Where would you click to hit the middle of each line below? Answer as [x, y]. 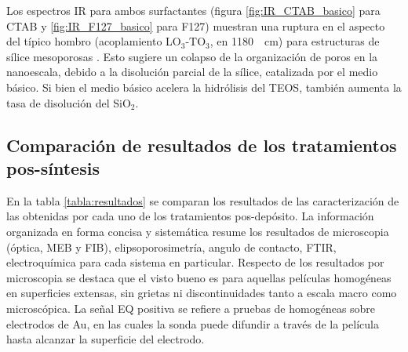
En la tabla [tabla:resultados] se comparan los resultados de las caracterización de [203, 200]
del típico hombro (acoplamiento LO [94, 41]
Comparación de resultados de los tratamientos [202, 145]
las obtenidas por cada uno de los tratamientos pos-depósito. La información [190, 216]
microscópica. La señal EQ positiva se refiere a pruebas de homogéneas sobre [191, 308]
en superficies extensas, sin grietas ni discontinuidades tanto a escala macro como [202, 293]
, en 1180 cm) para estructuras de [295, 41]
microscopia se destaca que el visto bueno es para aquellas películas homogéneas [199, 277]
